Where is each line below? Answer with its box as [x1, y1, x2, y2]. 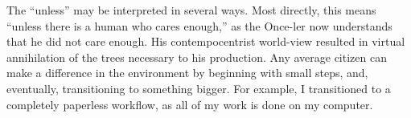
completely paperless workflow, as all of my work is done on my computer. [6, 96, 373, 112]
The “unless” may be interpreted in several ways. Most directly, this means [6, 2, 376, 18]
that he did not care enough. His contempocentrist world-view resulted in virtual [6, 33, 405, 50]
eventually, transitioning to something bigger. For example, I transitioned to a [6, 79, 391, 96]
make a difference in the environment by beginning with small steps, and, [6, 64, 368, 81]
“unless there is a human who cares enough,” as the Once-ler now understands [6, 17, 393, 34]
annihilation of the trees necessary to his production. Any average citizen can [6, 48, 387, 65]
